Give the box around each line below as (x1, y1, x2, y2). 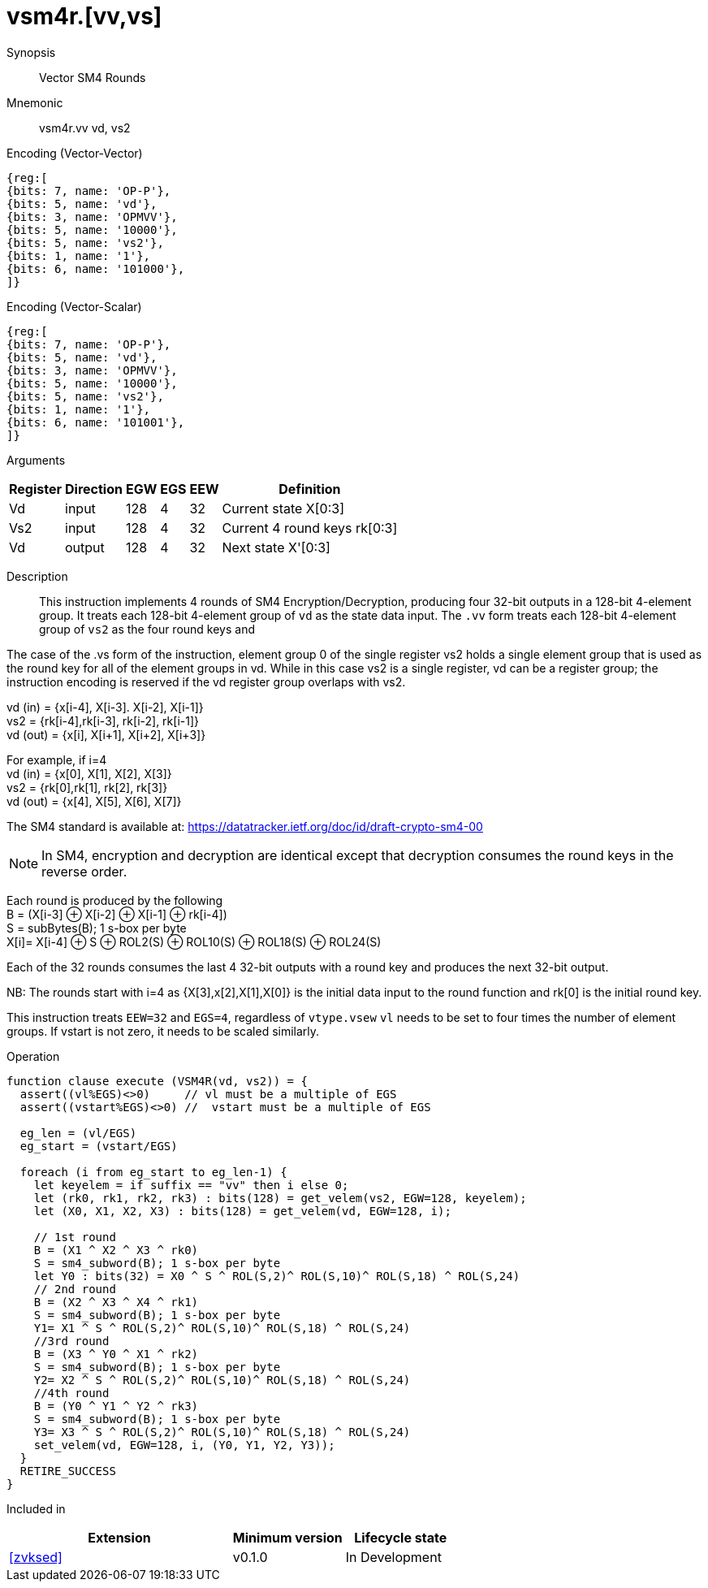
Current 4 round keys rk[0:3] (222, 519, 398, 536)
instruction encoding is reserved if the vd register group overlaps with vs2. (6, 674, 406, 689)
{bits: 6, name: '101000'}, (6, 262, 185, 275)
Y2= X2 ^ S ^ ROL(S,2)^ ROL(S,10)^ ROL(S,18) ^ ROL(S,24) (33, 1373, 411, 1387)
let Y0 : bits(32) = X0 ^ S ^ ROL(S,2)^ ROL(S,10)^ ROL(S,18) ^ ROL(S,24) (33, 1269, 520, 1283)
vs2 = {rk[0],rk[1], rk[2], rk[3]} (6, 780, 168, 794)
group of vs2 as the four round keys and (39, 621, 256, 636)
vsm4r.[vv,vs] (6, 2, 162, 30)
